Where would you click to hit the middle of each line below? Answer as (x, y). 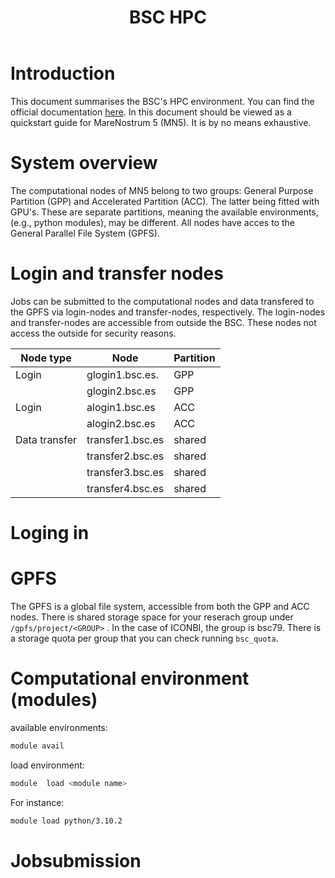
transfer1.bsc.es (125, 439)
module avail (37, 746)
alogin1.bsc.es (121, 407)
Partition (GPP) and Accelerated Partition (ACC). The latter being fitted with (165, 201)
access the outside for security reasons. (93, 333)
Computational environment (130, 678)
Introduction (63, 73)
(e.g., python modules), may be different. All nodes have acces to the (152, 222)
